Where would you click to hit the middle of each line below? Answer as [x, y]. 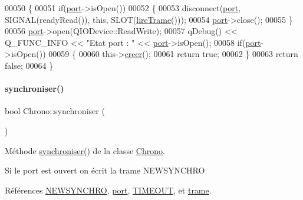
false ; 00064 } [29, 65]
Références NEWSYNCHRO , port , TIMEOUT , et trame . [108, 190]
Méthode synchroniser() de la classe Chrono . [85, 150]
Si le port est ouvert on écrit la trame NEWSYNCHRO [105, 170]
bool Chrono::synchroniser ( [55, 111]
